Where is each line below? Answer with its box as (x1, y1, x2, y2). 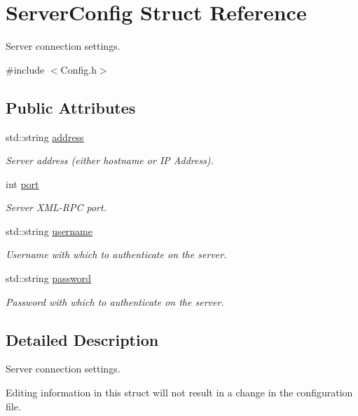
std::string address (6, 129, 84, 144)
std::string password (6, 271, 92, 286)
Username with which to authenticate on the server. (6, 247, 227, 262)
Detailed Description (6, 328, 159, 350)
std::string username (6, 223, 92, 238)
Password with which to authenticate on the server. (6, 294, 224, 309)
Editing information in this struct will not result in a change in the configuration (6, 385, 353, 400)
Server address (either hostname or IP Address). (6, 153, 214, 168)
